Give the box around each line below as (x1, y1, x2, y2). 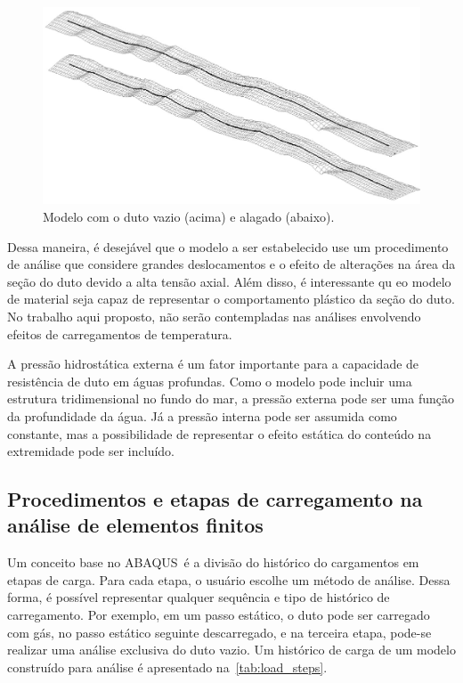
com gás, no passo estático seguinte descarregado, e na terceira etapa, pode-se (7, 622, 432, 641)
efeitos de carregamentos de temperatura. (7, 324, 232, 343)
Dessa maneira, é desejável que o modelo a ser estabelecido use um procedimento (7, 237, 449, 256)
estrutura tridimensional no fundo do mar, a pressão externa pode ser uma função (7, 389, 454, 408)
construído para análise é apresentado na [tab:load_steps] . (7, 657, 328, 676)
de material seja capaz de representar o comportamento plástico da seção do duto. (7, 289, 455, 308)
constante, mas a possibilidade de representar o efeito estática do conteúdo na (7, 424, 432, 443)
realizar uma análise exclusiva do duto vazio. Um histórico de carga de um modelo (7, 640, 456, 659)
